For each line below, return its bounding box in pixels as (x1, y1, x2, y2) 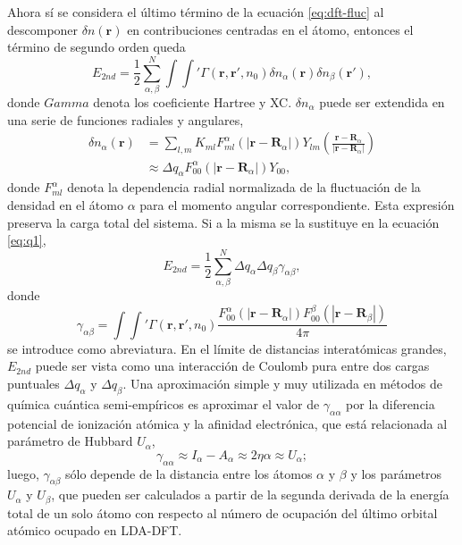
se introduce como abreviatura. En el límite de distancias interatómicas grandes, (7, 339, 447, 357)
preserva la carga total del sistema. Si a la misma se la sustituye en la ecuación (7, 213, 440, 231)
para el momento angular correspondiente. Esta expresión (139, 196, 455, 214)
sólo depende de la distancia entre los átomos (64, 464, 313, 482)
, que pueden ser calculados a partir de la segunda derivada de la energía (51, 485, 449, 504)
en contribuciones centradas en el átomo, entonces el (127, 20, 414, 38)
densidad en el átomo (7, 196, 123, 214)
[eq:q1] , (7, 231, 46, 249)
